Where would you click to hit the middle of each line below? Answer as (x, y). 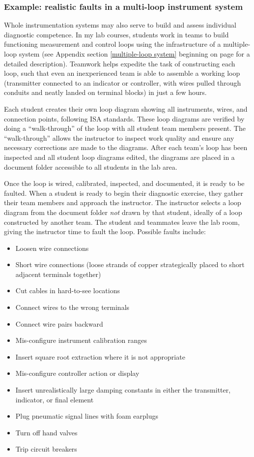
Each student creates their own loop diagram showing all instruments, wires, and (126, 108)
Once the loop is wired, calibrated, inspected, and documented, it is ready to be (124, 183)
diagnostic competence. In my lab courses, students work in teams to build (116, 34)
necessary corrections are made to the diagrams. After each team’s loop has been (126, 147)
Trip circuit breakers (46, 449)
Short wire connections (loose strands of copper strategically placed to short (130, 264)
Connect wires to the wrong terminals (72, 307)
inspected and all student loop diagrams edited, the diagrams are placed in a (119, 157)
